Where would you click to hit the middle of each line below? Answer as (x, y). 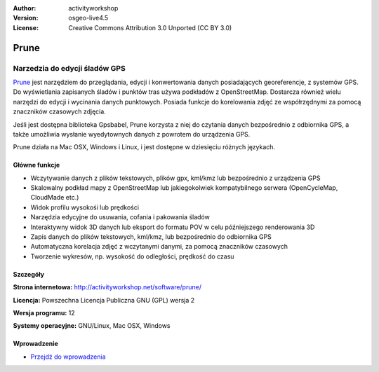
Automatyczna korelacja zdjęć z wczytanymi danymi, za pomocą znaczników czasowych (159, 247)
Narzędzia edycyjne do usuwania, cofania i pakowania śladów (120, 217)
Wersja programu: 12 (44, 312)
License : (26, 27)
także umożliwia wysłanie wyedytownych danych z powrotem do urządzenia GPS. (132, 134)
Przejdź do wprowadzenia (68, 357)
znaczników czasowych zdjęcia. (60, 111)
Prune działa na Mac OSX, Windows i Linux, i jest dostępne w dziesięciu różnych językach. (144, 147)
